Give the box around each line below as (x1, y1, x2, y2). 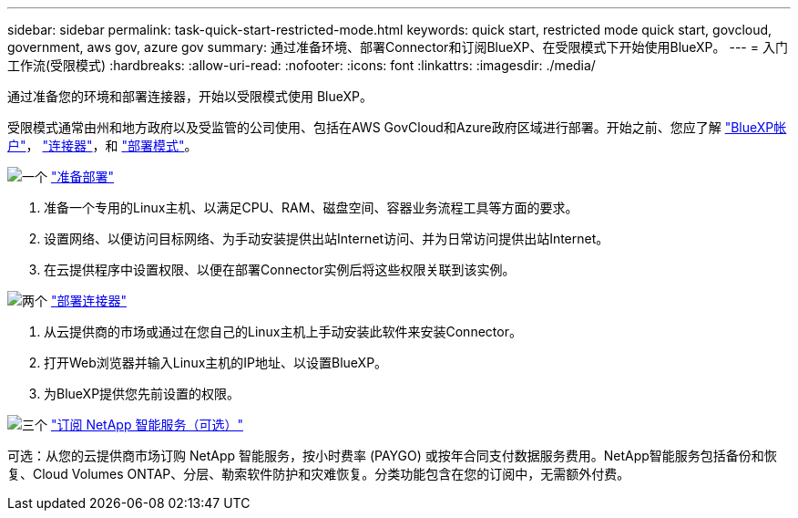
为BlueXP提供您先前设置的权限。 (44, 386, 240, 401)
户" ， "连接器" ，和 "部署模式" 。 (7, 138, 198, 153)
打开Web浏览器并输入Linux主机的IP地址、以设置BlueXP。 (44, 355, 388, 370)
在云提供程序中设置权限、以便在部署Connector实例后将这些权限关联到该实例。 (44, 262, 516, 277)
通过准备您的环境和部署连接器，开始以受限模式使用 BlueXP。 (7, 88, 373, 104)
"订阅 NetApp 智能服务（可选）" (50, 417, 243, 432)
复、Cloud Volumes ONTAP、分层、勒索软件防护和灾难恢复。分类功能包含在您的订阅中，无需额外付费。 (7, 466, 630, 482)
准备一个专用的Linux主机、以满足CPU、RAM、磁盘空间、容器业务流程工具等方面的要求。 (44, 200, 578, 215)
